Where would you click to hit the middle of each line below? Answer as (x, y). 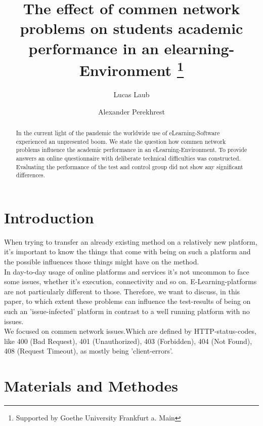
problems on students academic (131, 28)
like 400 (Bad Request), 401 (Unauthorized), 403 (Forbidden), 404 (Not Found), (128, 341)
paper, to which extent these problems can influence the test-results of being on (127, 301)
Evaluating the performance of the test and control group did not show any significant (129, 166)
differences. (31, 175)
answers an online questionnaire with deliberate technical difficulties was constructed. (128, 158)
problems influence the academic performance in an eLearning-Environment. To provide (131, 150)
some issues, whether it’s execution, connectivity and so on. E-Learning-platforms (130, 281)
